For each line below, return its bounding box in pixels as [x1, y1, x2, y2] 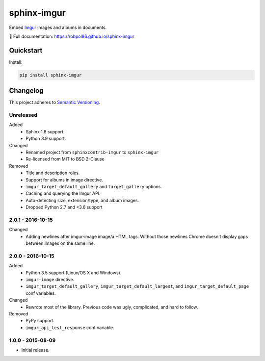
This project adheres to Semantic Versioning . [9, 100, 100, 105]
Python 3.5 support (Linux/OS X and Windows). [26, 270, 122, 276]
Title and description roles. [26, 170, 80, 176]
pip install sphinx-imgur [19, 72, 82, 78]
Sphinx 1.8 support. [26, 129, 65, 134]
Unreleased [9, 112, 38, 119]
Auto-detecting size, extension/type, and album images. [26, 197, 139, 203]
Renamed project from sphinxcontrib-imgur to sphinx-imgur [26, 150, 159, 155]
